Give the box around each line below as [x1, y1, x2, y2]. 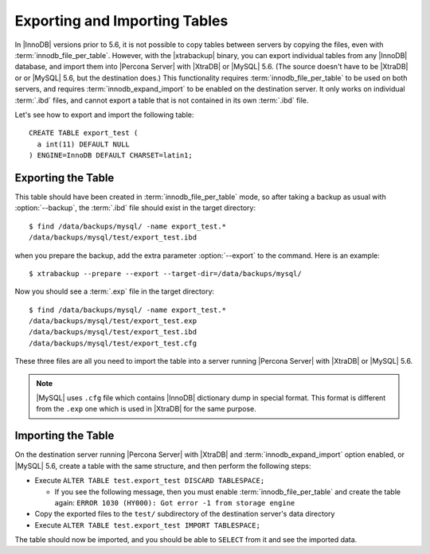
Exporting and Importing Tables [14, 12, 229, 29]
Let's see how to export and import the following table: [14, 110, 194, 119]
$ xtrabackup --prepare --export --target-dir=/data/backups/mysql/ [29, 269, 302, 278]
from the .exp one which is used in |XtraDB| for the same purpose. [36, 404, 256, 414]
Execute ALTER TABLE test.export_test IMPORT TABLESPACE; [34, 520, 260, 529]
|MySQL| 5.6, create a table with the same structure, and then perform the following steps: [14, 461, 311, 470]
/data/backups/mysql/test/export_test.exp [29, 317, 197, 326]
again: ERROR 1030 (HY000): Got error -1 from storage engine [54, 497, 295, 507]
